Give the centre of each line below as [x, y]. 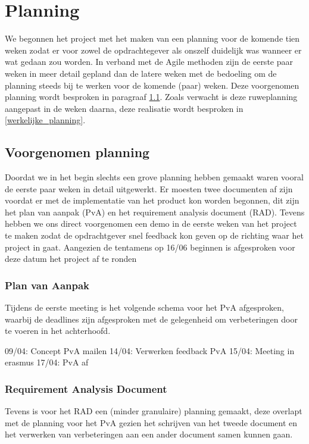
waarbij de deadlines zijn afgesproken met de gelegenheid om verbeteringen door [151, 319]
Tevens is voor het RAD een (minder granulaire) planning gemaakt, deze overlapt [154, 411]
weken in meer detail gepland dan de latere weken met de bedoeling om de [141, 73]
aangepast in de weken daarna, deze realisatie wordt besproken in [124, 108]
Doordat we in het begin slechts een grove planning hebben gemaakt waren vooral [154, 177]
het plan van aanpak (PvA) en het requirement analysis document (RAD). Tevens [155, 212]
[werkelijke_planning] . [45, 120]
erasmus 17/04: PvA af [47, 362]
